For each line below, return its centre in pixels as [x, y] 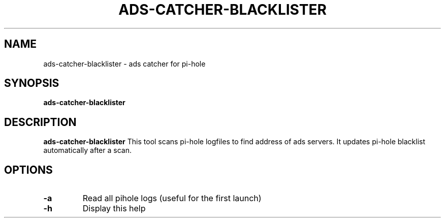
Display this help [114, 209]
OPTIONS [28, 170]
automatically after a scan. [87, 150]
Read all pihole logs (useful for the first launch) [172, 198]
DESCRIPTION [40, 122]
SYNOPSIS [32, 83]
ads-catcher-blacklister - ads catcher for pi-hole [124, 64]
